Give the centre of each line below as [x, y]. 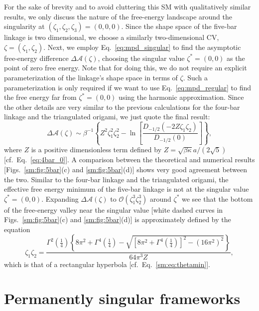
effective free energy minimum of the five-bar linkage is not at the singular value [127, 189]
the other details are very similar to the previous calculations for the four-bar [122, 107]
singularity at [24, 26]
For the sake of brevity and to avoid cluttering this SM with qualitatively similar [128, 6]
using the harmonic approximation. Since [181, 97]
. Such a [195, 77]
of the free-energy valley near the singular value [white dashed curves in [114, 209]
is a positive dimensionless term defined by [96, 150]
